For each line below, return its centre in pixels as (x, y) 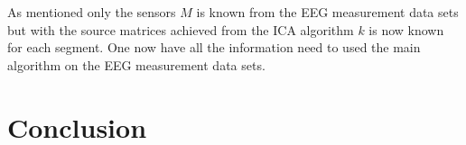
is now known (406, 29)
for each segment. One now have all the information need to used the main (214, 47)
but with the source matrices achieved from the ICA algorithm (181, 29)
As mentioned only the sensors (92, 12)
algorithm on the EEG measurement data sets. (136, 64)
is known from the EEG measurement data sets (327, 12)
